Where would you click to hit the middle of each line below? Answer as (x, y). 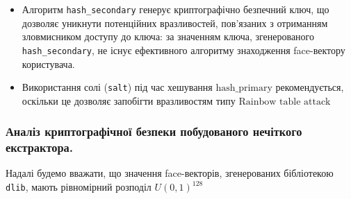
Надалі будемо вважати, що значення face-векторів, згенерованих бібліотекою (170, 173)
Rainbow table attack (285, 102)
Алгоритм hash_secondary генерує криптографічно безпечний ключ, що (175, 9)
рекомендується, (310, 87)
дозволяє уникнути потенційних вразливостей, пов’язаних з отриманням (175, 23)
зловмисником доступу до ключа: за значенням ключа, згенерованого (168, 36)
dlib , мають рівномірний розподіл (79, 187)
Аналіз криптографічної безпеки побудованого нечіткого (154, 131)
